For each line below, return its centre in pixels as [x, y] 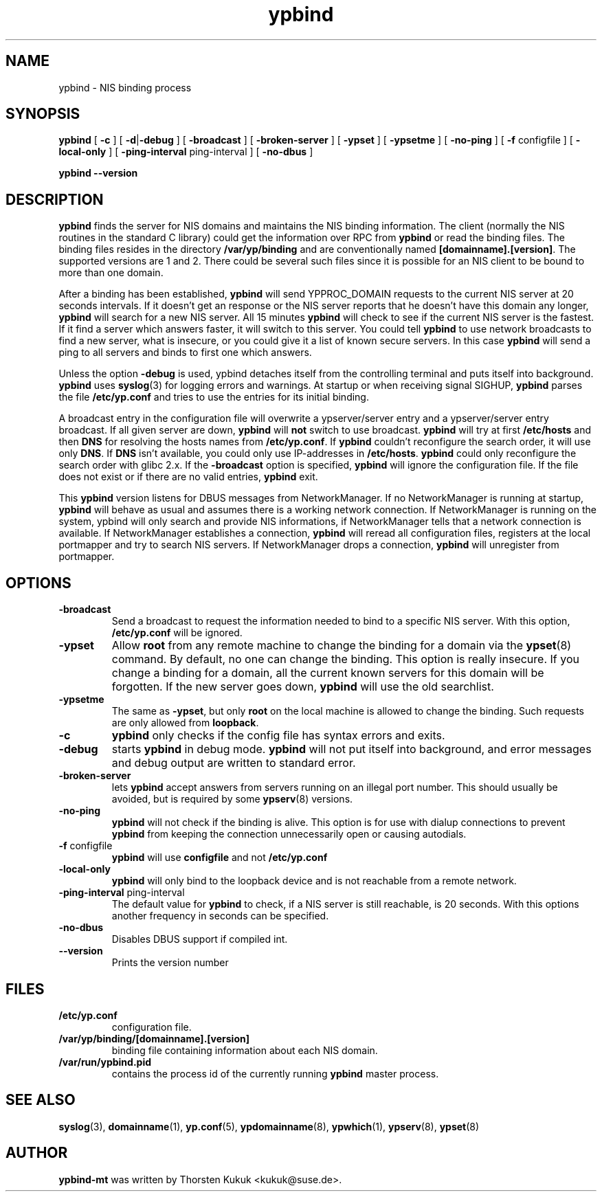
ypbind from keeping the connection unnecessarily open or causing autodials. [289, 834]
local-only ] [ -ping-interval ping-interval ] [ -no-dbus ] [186, 152]
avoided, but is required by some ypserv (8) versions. [232, 799]
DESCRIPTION [55, 199]
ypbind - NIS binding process [125, 87]
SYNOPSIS [43, 114]
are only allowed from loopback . [185, 723]
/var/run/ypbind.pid [105, 1062]
